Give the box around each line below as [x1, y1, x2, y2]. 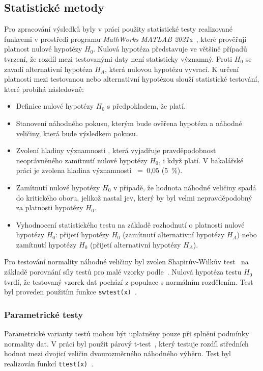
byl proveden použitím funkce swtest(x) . [4, 286, 137, 297]
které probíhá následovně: [4, 83, 84, 94]
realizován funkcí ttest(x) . [4, 358, 94, 368]
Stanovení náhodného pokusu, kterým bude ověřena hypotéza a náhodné [16, 117, 242, 128]
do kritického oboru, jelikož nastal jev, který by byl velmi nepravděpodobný [16, 192, 252, 203]
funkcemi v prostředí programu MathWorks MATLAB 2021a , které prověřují [4, 33, 247, 44]
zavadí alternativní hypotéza [4, 63, 93, 74]
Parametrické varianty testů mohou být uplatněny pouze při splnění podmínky [4, 328, 249, 339]
